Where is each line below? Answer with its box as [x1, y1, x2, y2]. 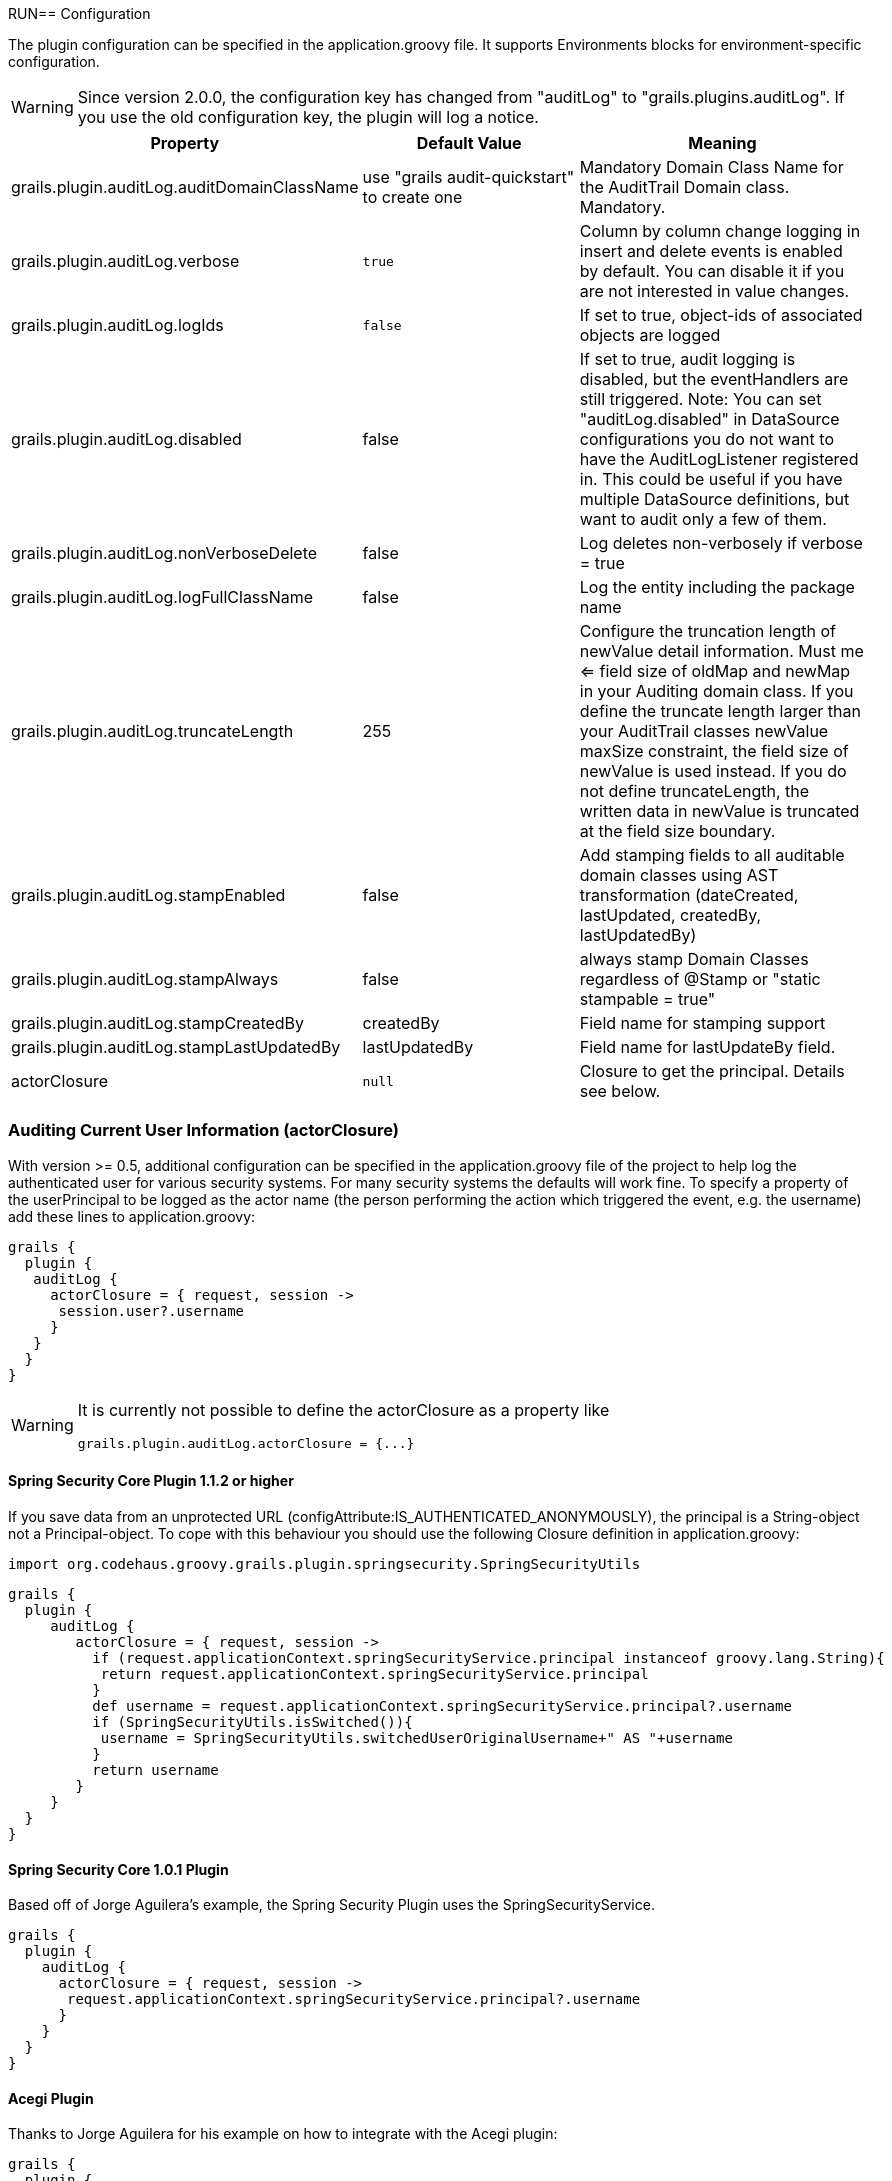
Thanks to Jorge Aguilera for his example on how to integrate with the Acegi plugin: [8, 2125, 558, 2143]
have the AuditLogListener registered [579, 449, 859, 469]
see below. [579, 1081, 661, 1101]
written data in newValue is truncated [579, 801, 860, 821]
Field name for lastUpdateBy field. [579, 1037, 836, 1057]
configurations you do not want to [579, 429, 834, 449]
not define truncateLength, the [579, 781, 810, 801]
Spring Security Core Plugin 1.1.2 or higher [8, 1472, 294, 1490]
